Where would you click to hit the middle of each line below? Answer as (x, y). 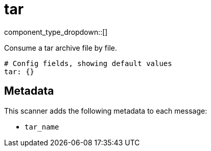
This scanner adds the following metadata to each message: (106, 111)
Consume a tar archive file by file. (61, 48)
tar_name (42, 127)
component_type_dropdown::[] (56, 32)
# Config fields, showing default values (88, 63)
